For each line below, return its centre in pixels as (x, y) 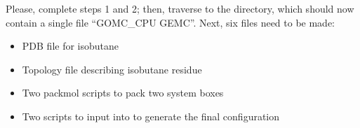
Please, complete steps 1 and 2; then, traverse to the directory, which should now (180, 8)
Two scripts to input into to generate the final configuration (151, 116)
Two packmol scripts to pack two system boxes (123, 93)
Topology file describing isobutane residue (112, 69)
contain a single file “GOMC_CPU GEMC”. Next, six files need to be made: (171, 22)
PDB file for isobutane (71, 46)
